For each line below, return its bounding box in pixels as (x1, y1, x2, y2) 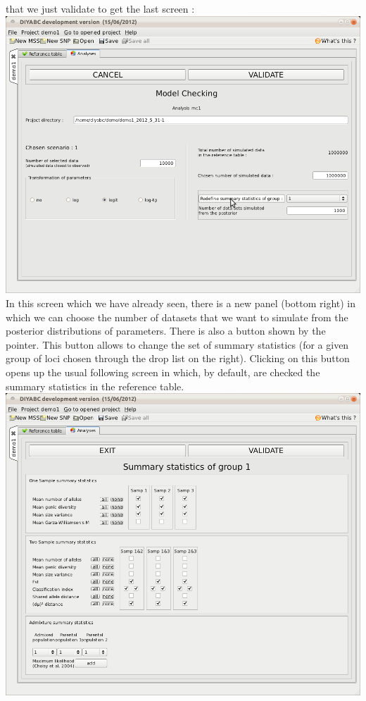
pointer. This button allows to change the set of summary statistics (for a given (6, 337, 349, 352)
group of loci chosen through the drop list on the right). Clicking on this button (6, 351, 350, 366)
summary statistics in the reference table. (6, 378, 184, 393)
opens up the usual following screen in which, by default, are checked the (6, 365, 320, 379)
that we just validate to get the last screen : (6, 1, 195, 15)
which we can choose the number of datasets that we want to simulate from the (6, 309, 348, 324)
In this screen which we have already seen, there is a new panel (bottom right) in (6, 296, 356, 311)
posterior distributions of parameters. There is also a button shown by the (6, 323, 326, 338)
